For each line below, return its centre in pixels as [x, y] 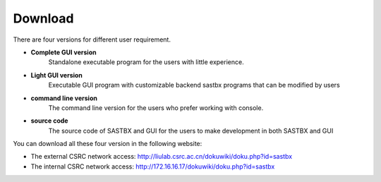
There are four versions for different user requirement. [92, 40]
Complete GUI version [64, 52]
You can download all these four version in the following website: [108, 144]
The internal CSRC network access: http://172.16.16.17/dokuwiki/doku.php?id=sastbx [153, 166]
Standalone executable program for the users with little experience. [146, 62]
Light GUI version [56, 75]
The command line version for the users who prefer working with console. [156, 108]
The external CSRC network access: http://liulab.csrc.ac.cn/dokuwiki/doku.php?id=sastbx [162, 157]
